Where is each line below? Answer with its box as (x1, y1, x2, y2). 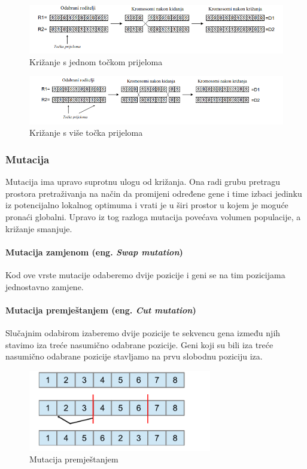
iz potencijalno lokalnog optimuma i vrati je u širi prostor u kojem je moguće (5, 199, 288, 211)
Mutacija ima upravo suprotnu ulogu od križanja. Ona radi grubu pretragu (5, 175, 280, 188)
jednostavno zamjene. (5, 280, 84, 293)
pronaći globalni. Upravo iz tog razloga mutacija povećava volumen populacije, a (5, 211, 301, 223)
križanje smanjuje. (5, 222, 72, 234)
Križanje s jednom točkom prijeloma (29, 55, 163, 68)
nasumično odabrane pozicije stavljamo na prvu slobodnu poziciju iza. (5, 350, 263, 363)
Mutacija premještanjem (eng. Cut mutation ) (5, 303, 196, 316)
